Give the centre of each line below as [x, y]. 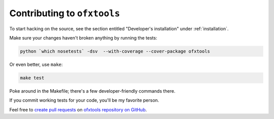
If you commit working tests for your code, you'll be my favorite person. [84, 100]
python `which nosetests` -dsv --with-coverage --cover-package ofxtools [115, 51]
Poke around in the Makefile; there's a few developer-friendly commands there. [92, 91]
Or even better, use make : [36, 64]
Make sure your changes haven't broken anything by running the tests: [83, 37]
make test [32, 78]
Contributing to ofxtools [65, 13]
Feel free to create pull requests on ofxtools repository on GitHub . [78, 109]
